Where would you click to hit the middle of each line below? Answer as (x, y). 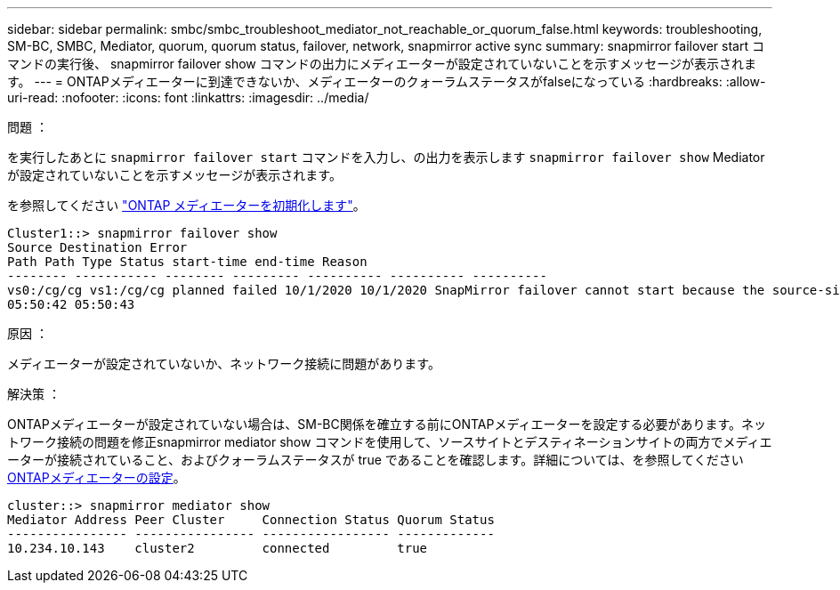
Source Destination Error (97, 247)
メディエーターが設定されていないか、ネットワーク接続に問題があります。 (224, 364)
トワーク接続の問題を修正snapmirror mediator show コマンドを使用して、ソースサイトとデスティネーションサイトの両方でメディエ (390, 442)
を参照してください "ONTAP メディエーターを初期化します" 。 (186, 205)
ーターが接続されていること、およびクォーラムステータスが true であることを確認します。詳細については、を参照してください (376, 460)
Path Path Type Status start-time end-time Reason (187, 262)
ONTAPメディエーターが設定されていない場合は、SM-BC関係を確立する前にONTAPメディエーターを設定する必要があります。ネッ (387, 424)
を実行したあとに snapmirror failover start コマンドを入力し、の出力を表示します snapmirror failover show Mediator (386, 157)
